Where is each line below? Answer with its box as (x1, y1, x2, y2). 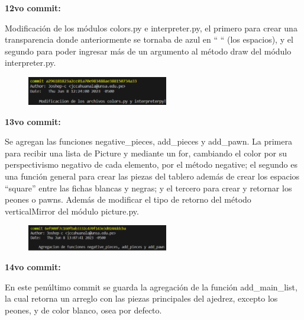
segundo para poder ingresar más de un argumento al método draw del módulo (5, 44, 292, 57)
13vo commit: (5, 115, 61, 127)
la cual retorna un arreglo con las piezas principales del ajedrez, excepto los (5, 292, 278, 305)
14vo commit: (5, 261, 61, 273)
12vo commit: (5, 2, 61, 14)
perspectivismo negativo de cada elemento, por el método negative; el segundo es (5, 158, 297, 171)
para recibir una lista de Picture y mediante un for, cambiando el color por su (5, 146, 287, 159)
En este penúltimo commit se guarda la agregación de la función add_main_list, (5, 280, 297, 293)
